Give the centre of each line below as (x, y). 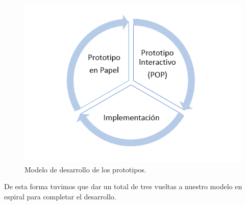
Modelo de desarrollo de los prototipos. (85, 169)
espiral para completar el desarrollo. (60, 196)
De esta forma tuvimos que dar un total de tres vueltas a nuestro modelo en (123, 186)
